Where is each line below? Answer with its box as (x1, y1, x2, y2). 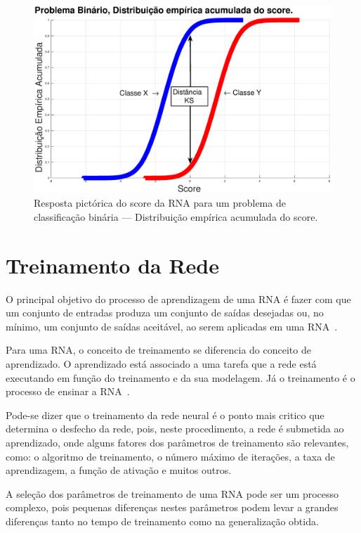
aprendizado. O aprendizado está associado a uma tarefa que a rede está (6, 356, 317, 371)
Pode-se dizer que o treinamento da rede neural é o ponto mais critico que (6, 407, 324, 422)
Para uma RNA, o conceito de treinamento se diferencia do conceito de (6, 342, 311, 357)
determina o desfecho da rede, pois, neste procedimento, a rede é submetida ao (6, 421, 344, 436)
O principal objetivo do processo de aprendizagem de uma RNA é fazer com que (6, 291, 351, 306)
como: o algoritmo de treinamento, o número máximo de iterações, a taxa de (6, 449, 335, 463)
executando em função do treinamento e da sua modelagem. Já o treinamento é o (6, 370, 355, 385)
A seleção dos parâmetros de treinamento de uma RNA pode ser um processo (6, 486, 339, 501)
